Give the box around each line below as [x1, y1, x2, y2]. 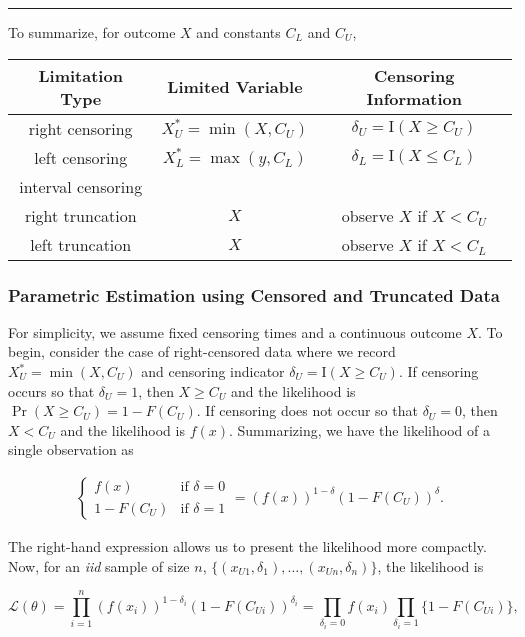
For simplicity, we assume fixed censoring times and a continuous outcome [8, 321, 462, 342]
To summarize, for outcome [8, 22, 176, 42]
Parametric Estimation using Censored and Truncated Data [8, 282, 500, 307]
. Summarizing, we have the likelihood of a [228, 419, 490, 440]
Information [366, 86, 463, 110]
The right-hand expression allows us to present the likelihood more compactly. [8, 536, 487, 556]
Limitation [38, 63, 123, 87]
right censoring [28, 116, 133, 140]
